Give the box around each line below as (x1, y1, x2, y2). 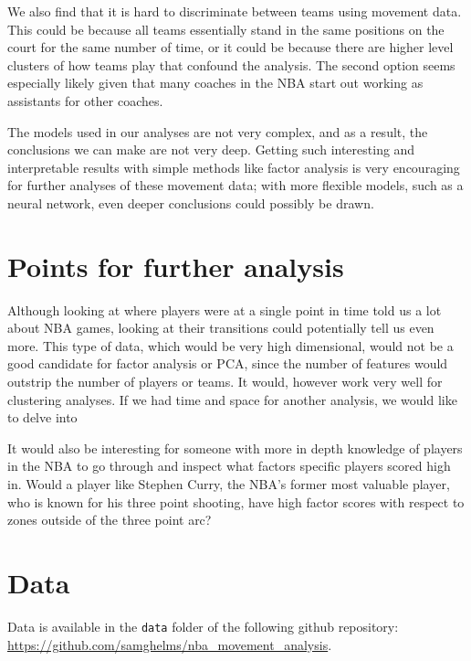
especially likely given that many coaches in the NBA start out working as (7, 73, 424, 92)
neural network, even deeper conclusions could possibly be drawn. (7, 193, 374, 212)
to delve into (7, 408, 78, 427)
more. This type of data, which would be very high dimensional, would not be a (7, 336, 454, 355)
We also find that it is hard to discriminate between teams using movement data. (7, 2, 462, 20)
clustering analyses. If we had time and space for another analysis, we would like (7, 389, 457, 409)
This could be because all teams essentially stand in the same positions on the (7, 19, 445, 38)
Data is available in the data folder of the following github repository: (7, 616, 399, 635)
